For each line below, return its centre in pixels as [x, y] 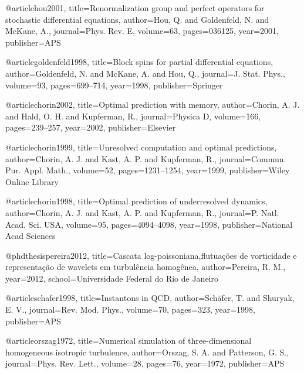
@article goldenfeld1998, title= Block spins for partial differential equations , [139, 62]
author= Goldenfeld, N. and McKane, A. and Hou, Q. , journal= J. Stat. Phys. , [145, 73]
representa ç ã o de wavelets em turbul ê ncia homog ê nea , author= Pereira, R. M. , [146, 267]
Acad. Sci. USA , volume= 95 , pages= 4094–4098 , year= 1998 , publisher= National [149, 224]
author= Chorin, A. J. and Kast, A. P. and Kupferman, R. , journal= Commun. [146, 158]
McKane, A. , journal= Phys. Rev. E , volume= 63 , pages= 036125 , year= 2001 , [142, 31]
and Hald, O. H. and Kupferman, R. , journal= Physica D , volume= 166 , [133, 116]
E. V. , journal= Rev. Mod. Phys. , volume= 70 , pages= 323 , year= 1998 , [130, 309]
